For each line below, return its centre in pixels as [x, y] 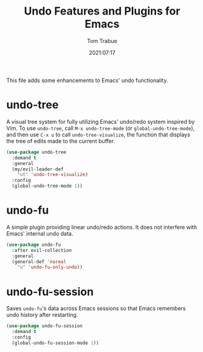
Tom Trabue [102, 41]
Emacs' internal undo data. [40, 233]
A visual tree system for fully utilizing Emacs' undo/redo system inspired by [101, 121]
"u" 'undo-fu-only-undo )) [50, 267]
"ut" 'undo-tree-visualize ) [53, 175]
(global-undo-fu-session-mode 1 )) [55, 343]
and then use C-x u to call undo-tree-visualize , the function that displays [98, 134]
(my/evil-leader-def [38, 169]
